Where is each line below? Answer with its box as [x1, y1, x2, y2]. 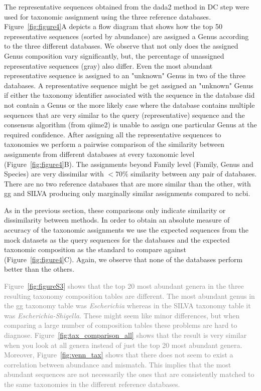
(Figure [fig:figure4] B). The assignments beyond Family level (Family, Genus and [4, 158, 253, 169]
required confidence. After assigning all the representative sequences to [4, 129, 221, 139]
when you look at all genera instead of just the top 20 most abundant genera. [4, 339, 242, 350]
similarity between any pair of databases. [130, 168, 257, 179]
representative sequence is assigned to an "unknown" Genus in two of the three [4, 70, 245, 81]
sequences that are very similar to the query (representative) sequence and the [4, 109, 245, 120]
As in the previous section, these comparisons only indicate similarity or [4, 205, 226, 215]
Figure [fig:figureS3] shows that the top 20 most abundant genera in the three [4, 281, 244, 291]
